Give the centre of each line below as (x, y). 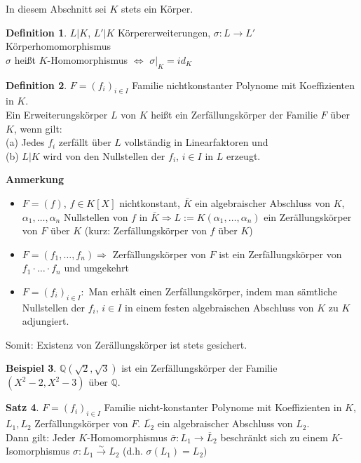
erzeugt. (243, 155)
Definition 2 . (36, 85)
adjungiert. (46, 321)
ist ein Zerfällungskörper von (280, 254)
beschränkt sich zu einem (274, 437)
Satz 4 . (22, 407)
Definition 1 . (36, 32)
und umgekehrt (97, 268)
